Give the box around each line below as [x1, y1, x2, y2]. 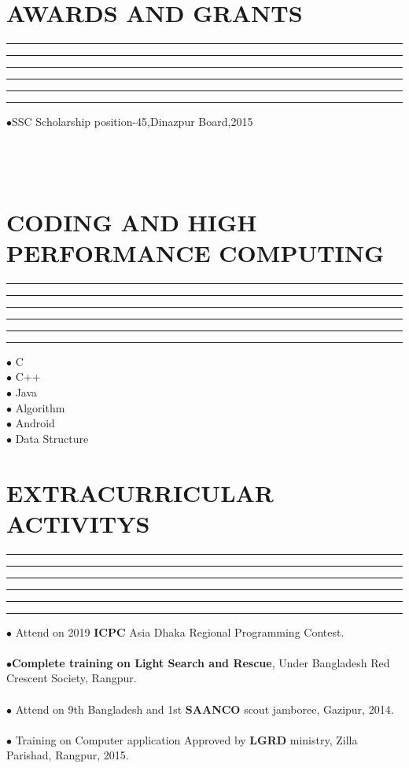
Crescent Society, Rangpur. [6, 670, 137, 686]
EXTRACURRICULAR [6, 476, 275, 508]
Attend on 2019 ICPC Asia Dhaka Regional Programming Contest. [15, 623, 345, 640]
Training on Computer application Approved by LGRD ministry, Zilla [15, 731, 358, 748]
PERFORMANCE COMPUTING [6, 236, 385, 268]
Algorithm [15, 399, 65, 415]
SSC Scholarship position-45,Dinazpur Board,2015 [12, 113, 253, 130]
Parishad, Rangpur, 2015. [6, 747, 129, 763]
